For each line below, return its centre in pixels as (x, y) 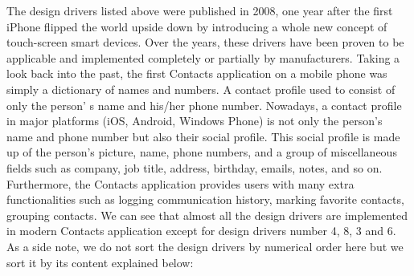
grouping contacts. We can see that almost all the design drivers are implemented (207, 215)
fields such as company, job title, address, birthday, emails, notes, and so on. (195, 167)
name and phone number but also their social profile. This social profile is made (203, 136)
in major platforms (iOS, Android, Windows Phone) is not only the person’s (195, 121)
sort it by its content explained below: (100, 262)
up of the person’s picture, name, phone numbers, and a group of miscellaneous (202, 152)
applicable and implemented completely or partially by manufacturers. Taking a (203, 57)
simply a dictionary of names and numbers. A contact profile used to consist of (201, 89)
